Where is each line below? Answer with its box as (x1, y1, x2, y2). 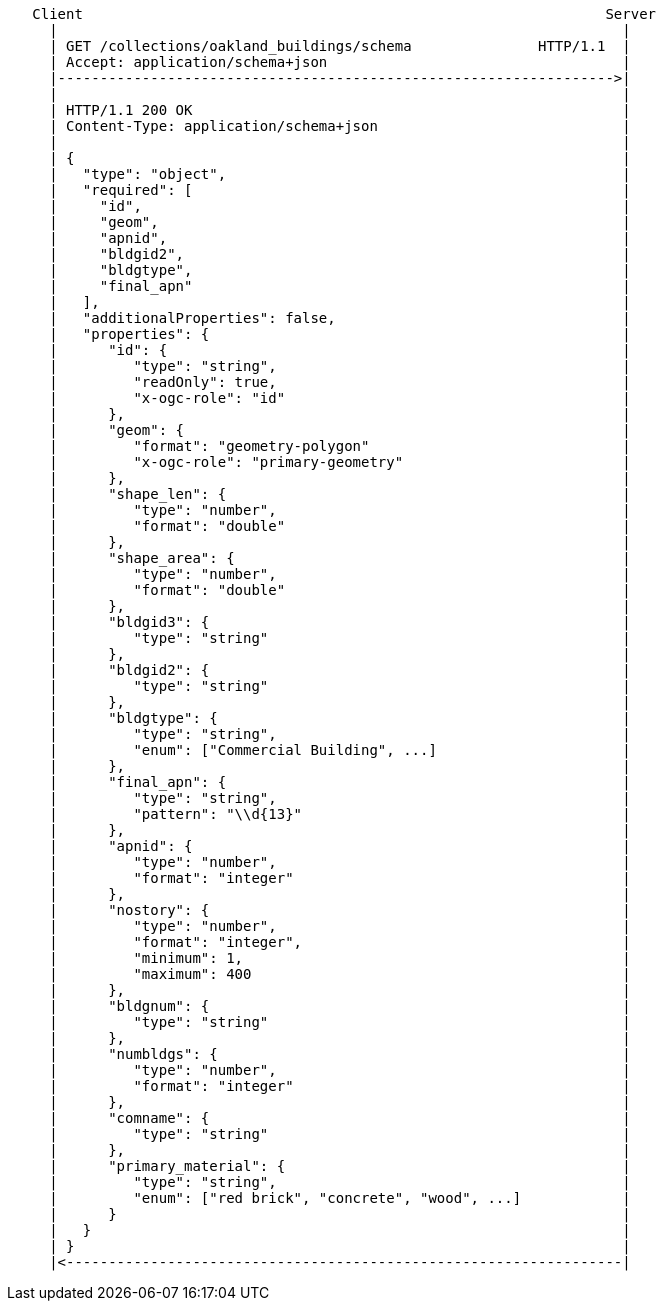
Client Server (32, 6, 657, 22)
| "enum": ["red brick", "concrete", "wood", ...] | (49, 1190, 631, 1206)
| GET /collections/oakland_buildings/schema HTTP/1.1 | (49, 38, 631, 54)
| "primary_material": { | (49, 1158, 631, 1174)
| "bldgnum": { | (49, 998, 631, 1014)
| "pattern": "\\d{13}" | (49, 806, 631, 822)
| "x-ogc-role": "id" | (49, 390, 631, 406)
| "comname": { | (49, 1110, 631, 1126)
